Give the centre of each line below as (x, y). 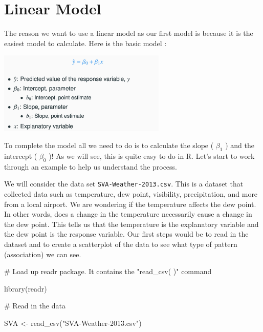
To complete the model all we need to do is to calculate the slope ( (109, 145)
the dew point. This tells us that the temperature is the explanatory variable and (131, 224)
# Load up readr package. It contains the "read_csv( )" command (108, 271)
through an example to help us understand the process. (91, 166)
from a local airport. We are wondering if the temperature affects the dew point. (130, 204)
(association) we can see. (43, 254)
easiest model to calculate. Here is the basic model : (85, 43)
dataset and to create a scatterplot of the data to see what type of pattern (121, 244)
